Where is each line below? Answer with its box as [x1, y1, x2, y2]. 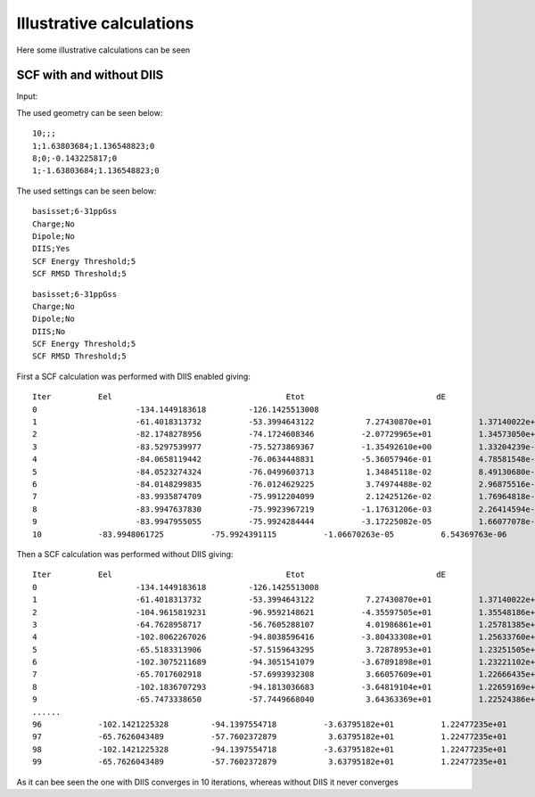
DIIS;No [32, 326, 66, 336]
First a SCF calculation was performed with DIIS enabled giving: [16, 371, 251, 382]
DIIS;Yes [32, 243, 70, 254]
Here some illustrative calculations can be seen [16, 45, 191, 55]
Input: [16, 91, 38, 102]
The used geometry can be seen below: [16, 107, 163, 118]
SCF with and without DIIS [16, 68, 164, 83]
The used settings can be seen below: [16, 185, 157, 196]
